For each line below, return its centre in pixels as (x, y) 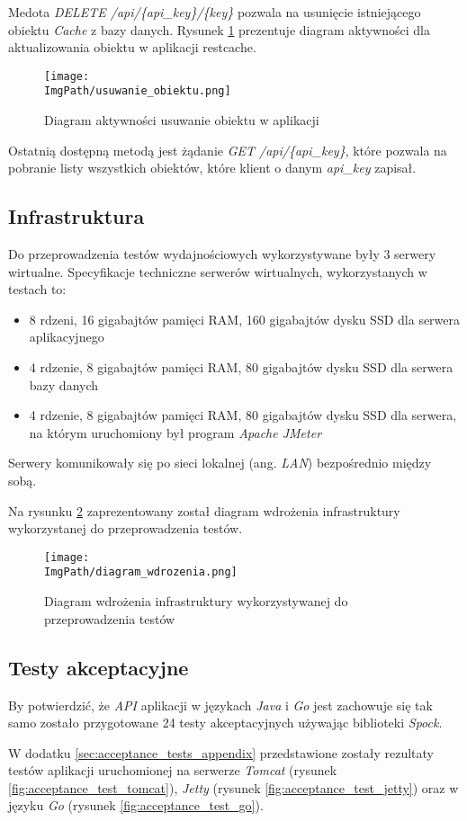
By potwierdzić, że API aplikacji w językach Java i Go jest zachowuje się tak (220, 705)
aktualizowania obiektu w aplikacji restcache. (132, 47)
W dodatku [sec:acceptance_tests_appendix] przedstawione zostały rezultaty (221, 752)
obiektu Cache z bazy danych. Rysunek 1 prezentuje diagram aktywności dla (219, 29)
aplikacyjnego (67, 337)
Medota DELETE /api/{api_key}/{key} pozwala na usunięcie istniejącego (215, 12)
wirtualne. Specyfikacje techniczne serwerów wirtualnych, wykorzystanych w (218, 271)
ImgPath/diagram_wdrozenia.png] (141, 572)
